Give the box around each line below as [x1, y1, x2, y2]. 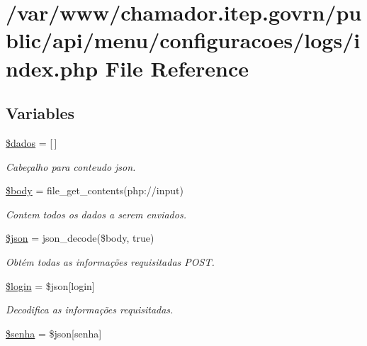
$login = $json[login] [6, 278, 95, 293]
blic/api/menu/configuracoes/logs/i [6, 26, 361, 55]
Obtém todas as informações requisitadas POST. [6, 254, 215, 269]
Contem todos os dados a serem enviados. [6, 206, 186, 221]
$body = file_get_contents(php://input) [6, 183, 183, 198]
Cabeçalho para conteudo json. [6, 159, 136, 174]
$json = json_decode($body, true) [6, 230, 154, 245]
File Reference [105, 53, 249, 82]
